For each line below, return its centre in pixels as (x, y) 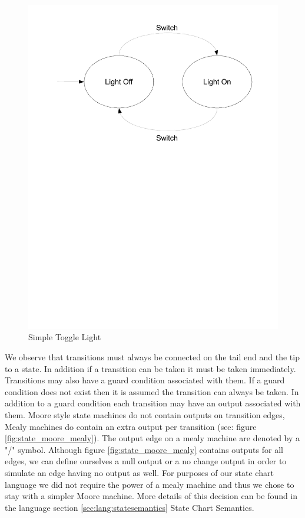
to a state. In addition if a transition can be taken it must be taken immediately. (150, 368)
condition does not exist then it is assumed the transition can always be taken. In (152, 391)
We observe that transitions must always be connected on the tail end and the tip (152, 357)
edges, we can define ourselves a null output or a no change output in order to (146, 461)
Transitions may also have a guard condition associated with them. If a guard (145, 380)
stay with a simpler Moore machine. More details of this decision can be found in (151, 496)
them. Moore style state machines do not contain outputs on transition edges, (145, 415)
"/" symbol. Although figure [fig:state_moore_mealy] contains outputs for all (144, 449)
